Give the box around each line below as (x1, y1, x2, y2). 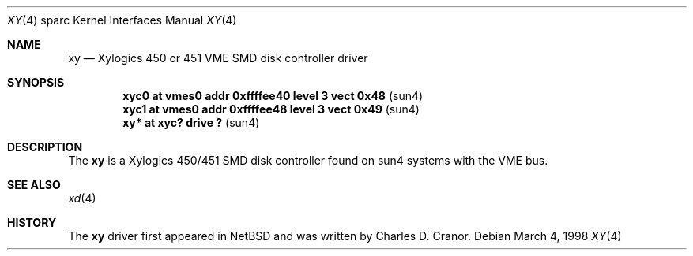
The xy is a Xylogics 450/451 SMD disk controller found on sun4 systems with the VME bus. (68, 154, 548, 167)
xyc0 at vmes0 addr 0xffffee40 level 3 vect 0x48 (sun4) (122, 89, 424, 102)
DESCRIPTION (7, 140, 83, 154)
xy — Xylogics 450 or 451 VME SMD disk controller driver (68, 51, 368, 65)
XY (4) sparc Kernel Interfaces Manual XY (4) (7, 13, 237, 27)
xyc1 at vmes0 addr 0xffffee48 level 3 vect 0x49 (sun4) (122, 102, 420, 116)
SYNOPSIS (7, 76, 65, 89)
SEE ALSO (7, 178, 61, 191)
